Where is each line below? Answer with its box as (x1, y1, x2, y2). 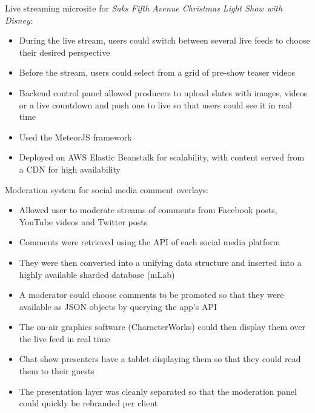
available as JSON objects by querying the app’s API (19, 300, 217, 312)
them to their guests (19, 365, 94, 377)
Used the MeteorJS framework (19, 130, 132, 143)
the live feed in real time (19, 332, 110, 345)
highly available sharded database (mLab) (19, 268, 175, 280)
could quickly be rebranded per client (19, 397, 158, 409)
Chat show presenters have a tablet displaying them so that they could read (19, 352, 301, 365)
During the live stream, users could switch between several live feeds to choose (19, 34, 310, 47)
